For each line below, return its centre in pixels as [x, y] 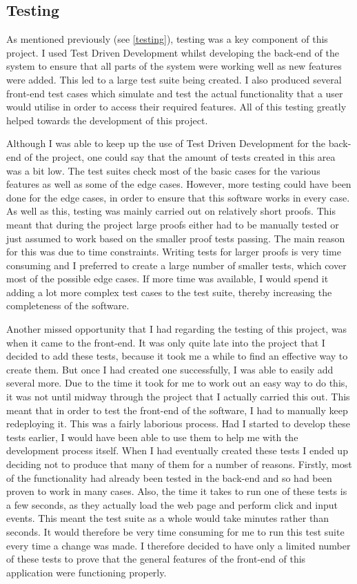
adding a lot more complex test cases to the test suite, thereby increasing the [169, 292]
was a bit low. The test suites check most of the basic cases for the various [163, 170]
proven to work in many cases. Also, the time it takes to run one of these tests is [177, 491]
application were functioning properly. [86, 572]
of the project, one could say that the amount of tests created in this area [180, 156]
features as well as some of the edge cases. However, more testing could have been [179, 184]
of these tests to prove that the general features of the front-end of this [156, 559]
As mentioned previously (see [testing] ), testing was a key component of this [167, 39]
